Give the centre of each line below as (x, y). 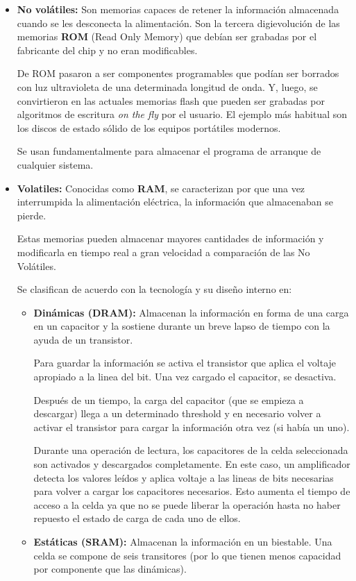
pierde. (32, 215)
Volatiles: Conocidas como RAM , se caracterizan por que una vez (161, 188)
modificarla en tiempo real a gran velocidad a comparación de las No (163, 252)
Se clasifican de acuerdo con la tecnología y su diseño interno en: (154, 289)
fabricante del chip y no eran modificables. (107, 50)
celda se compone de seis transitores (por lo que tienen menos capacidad (187, 555)
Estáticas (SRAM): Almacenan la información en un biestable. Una (183, 541)
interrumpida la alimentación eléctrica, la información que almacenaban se (175, 202)
